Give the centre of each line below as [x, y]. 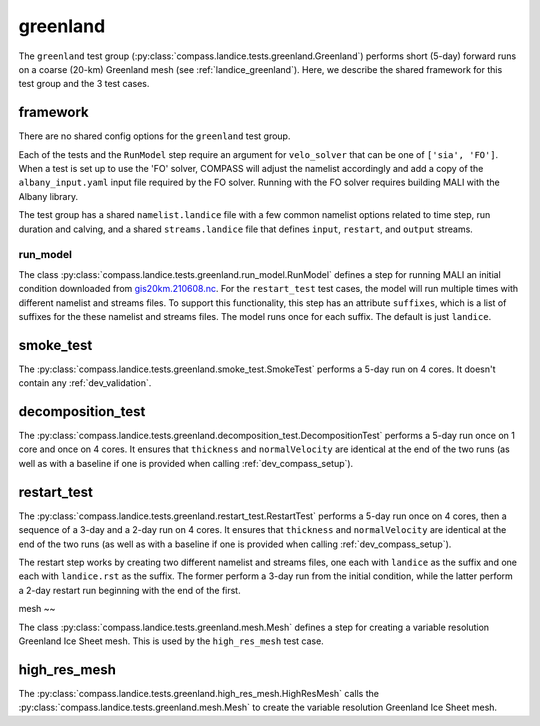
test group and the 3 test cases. [84, 84]
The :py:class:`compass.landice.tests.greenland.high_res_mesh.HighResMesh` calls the [199, 693]
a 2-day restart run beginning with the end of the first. [129, 590]
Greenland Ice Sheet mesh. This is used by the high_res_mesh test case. [171, 641]
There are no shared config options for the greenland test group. [154, 136]
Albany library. [48, 196]
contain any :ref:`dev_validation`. [85, 383]
